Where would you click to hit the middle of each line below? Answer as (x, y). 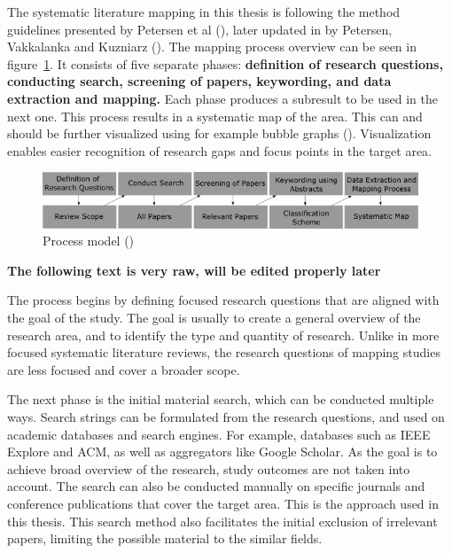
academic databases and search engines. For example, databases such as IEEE (219, 434)
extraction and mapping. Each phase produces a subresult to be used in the (222, 98)
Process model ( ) (89, 241)
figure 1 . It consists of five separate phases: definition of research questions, (225, 63)
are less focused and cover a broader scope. (124, 369)
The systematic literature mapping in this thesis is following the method (204, 12)
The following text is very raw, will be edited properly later (194, 270)
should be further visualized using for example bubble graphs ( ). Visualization (219, 133)
